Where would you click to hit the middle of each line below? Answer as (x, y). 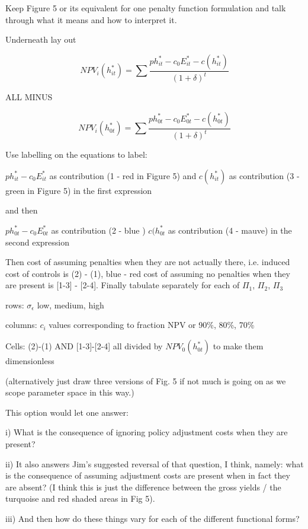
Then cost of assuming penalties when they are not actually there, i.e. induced (148, 262)
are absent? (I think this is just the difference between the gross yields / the (143, 487)
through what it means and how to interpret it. (91, 19)
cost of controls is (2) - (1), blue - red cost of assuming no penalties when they (148, 273)
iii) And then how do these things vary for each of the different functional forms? (153, 518)
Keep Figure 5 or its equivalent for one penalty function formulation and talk (146, 8)
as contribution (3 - (264, 175)
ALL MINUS (29, 97)
